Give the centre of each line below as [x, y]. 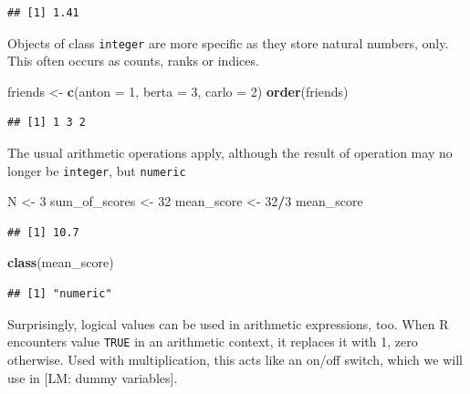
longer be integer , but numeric [97, 170]
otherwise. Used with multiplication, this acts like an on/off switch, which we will [235, 359]
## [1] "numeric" [60, 294]
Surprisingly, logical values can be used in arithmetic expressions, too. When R [228, 323]
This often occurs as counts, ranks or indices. [133, 61]
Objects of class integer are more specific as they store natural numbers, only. [228, 42]
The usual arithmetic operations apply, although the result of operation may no [230, 153]
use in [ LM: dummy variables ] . [93, 377]
